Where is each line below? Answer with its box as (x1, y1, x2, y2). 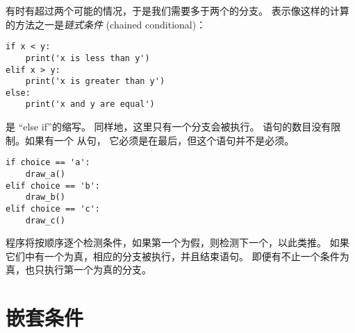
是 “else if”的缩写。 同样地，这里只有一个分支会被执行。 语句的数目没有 (6, 119, 331, 134)
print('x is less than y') (25, 53, 150, 63)
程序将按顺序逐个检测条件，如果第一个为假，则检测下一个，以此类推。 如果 (6, 235, 349, 250)
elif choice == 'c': (6, 203, 101, 214)
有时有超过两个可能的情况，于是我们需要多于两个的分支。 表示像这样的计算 (6, 3, 349, 17)
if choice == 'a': (6, 157, 90, 168)
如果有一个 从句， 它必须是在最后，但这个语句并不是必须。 (24, 133, 295, 147)
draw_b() (25, 192, 65, 203)
